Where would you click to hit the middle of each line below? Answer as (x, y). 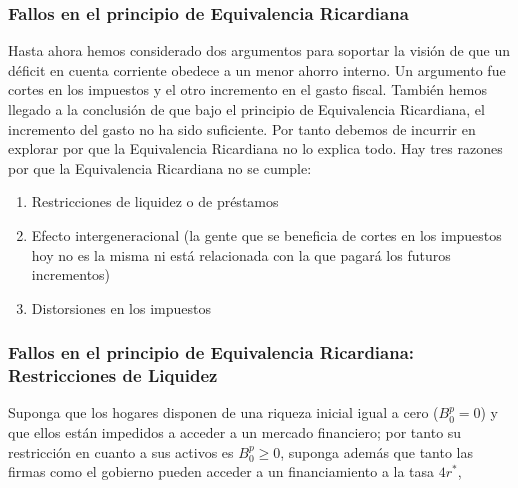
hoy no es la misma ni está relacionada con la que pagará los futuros (241, 254)
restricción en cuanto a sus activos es (121, 451)
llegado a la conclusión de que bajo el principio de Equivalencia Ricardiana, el (246, 109)
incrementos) (71, 274)
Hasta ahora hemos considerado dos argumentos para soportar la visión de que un (259, 50)
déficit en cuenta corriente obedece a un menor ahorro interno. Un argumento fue (257, 69)
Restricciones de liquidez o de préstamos (155, 201)
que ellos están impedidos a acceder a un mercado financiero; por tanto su (235, 432)
